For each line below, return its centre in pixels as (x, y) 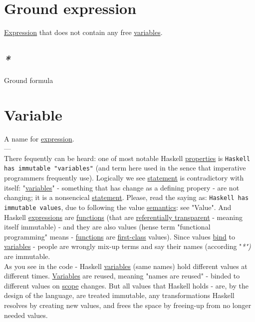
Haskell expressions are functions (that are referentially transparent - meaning (123, 217)
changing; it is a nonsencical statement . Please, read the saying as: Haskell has (127, 197)
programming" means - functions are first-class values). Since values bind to (120, 236)
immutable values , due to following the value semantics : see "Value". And (118, 207)
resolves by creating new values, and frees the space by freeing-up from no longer (128, 305)
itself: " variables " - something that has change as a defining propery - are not (122, 187)
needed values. (26, 315)
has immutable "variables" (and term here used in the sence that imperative (125, 168)
